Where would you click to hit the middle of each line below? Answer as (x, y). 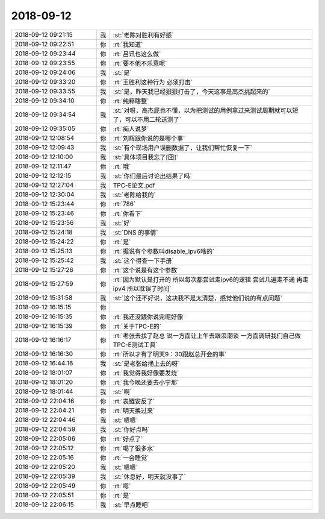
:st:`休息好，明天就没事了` (149, 476)
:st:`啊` (122, 392)
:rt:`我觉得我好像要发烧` (146, 373)
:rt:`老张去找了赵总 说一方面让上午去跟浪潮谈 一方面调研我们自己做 (207, 336)
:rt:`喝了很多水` (134, 448)
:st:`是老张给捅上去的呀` (146, 363)
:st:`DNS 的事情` (136, 232)
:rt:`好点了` (128, 439)
